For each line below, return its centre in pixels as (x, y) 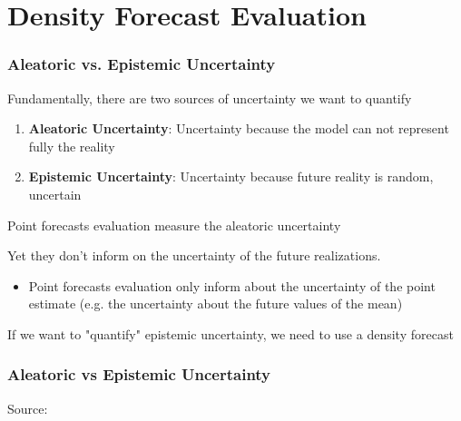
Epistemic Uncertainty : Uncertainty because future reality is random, (231, 176)
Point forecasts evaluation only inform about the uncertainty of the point (232, 285)
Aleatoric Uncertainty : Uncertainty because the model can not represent (239, 128)
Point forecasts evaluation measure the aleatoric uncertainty (174, 225)
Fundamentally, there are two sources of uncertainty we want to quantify (210, 98)
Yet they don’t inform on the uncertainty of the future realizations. (194, 255)
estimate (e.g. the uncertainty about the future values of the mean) (216, 304)
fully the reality (72, 146)
